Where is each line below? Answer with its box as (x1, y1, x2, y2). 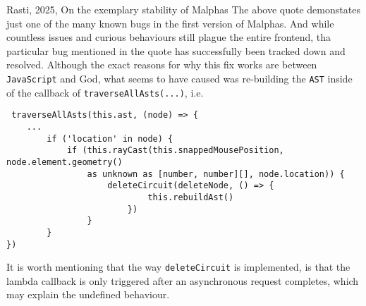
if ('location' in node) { (47, 133, 173, 144)
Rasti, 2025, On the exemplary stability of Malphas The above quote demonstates (6, 2, 360, 16)
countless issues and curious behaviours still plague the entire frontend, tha (6, 30, 331, 44)
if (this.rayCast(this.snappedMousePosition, (66, 145, 284, 156)
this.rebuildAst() (147, 192, 234, 202)
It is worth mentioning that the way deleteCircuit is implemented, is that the (6, 259, 350, 274)
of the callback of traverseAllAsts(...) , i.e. (6, 85, 204, 99)
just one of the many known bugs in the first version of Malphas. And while (6, 16, 334, 30)
